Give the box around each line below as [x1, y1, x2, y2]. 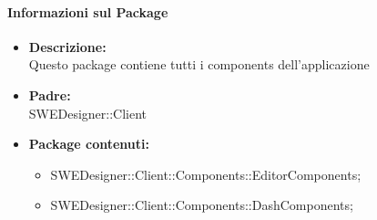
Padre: [28, 85, 71, 104]
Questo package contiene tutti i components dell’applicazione [28, 55, 370, 74]
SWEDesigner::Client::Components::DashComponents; [50, 195, 353, 215]
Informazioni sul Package [7, 2, 168, 21]
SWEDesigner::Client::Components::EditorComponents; [50, 164, 362, 183]
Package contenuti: [28, 134, 149, 153]
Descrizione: [28, 37, 107, 56]
